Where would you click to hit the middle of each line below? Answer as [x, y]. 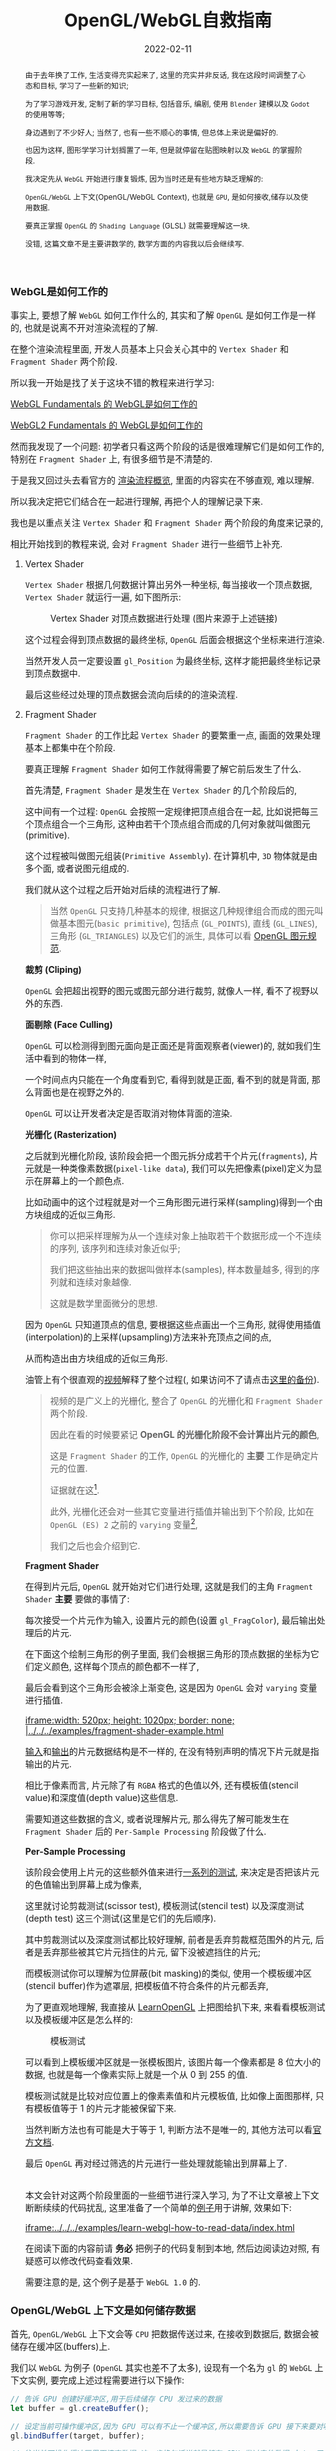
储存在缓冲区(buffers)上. [60, 2346]
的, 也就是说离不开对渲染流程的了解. [84, 328]
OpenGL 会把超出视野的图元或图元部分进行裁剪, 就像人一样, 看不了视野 [167, 991]
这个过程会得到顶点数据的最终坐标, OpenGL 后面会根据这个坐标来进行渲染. [174, 640]
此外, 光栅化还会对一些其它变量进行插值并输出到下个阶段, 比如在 [182, 1511]
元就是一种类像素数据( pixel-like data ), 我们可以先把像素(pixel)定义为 [169, 1168]
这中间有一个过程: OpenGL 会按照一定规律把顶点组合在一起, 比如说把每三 [171, 812]
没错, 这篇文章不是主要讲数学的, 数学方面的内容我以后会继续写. [134, 243]
